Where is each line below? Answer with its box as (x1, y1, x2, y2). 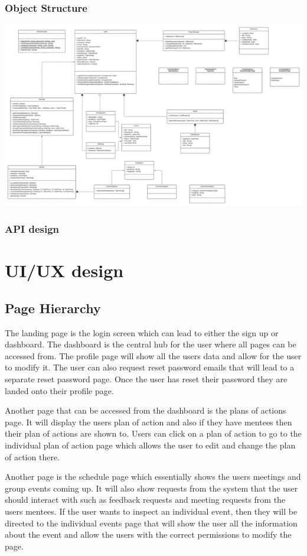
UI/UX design (5, 258, 124, 282)
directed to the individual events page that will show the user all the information (5, 516, 298, 529)
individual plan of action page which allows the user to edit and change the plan (5, 439, 296, 451)
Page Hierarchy (5, 298, 101, 317)
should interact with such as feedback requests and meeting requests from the (5, 493, 286, 506)
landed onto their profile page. (5, 384, 114, 396)
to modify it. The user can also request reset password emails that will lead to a (5, 361, 295, 373)
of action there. (5, 450, 60, 463)
